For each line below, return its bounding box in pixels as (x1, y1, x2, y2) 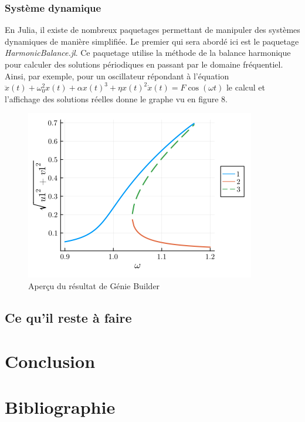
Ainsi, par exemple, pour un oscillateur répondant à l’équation (5, 69, 229, 82)
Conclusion (5, 349, 96, 373)
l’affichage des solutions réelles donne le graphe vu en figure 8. (5, 92, 228, 105)
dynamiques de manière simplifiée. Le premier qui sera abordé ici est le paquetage (5, 35, 299, 47)
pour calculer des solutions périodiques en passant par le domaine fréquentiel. (5, 58, 283, 70)
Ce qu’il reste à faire (5, 308, 132, 326)
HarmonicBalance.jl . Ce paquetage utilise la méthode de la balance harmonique (5, 46, 291, 59)
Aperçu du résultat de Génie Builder (28, 279, 160, 292)
